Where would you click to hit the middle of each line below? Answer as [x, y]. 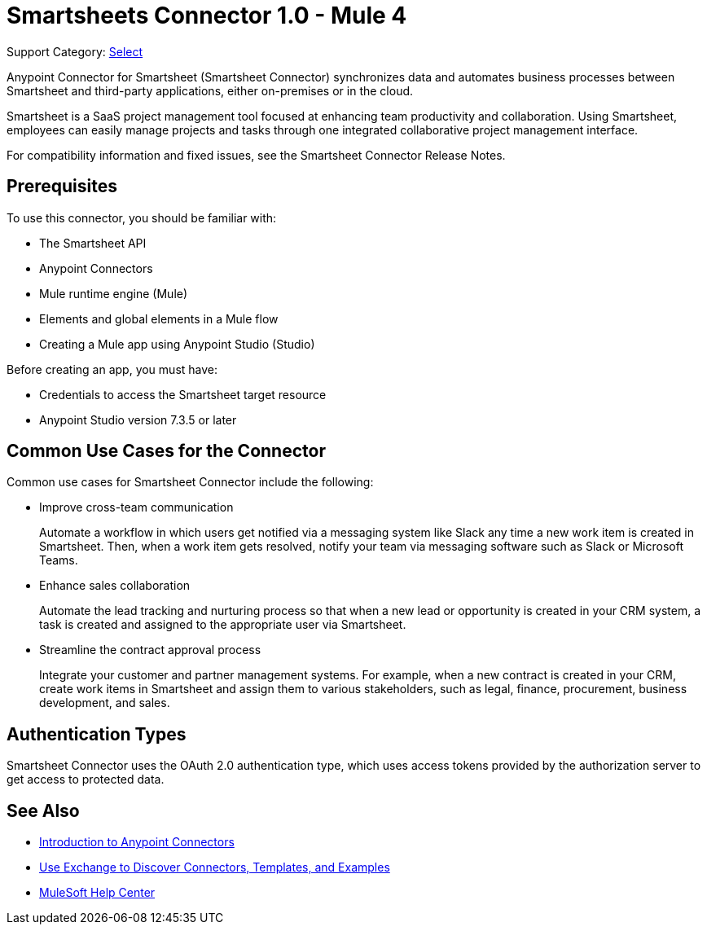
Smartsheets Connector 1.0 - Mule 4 [207, 15]
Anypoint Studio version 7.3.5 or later [138, 419]
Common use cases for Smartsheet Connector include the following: [190, 482]
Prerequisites [62, 187]
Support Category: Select [75, 51]
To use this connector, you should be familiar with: [142, 217]
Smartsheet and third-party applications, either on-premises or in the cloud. [210, 90]
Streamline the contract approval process [150, 650]
